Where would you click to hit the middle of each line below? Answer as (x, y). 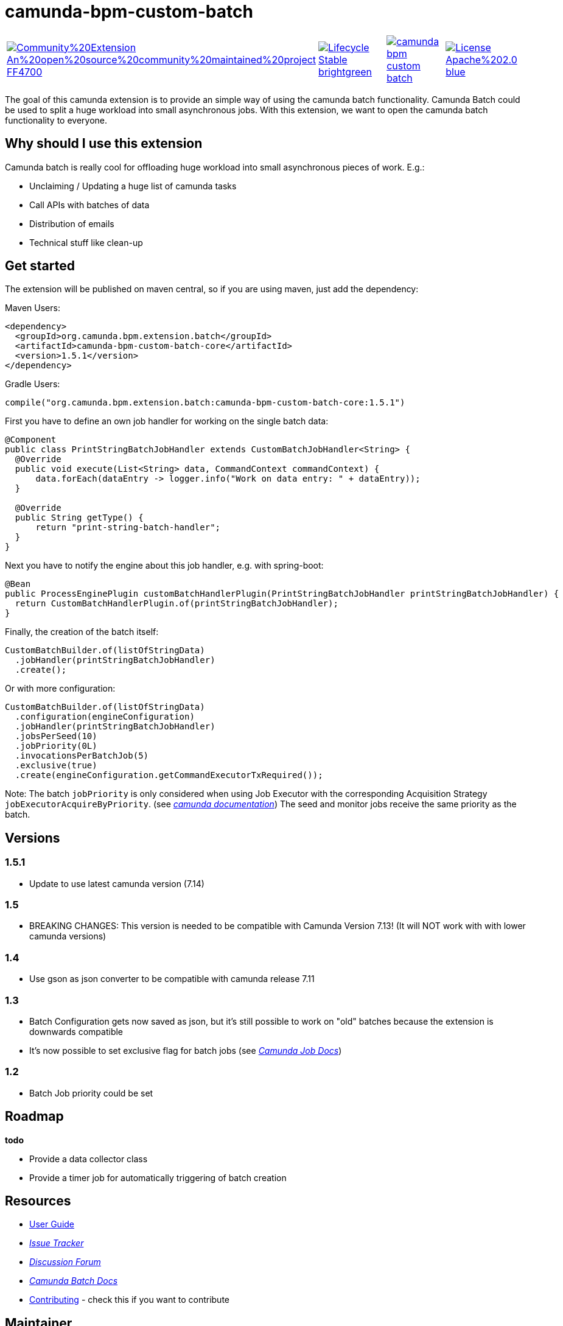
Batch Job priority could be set (91, 1093)
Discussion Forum (65, 1262)
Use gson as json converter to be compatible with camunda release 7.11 (172, 979)
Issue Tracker (57, 1243)
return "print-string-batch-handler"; (128, 528)
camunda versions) (68, 936)
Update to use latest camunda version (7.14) (117, 883)
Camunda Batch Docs (74, 1281)
